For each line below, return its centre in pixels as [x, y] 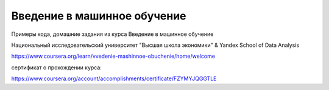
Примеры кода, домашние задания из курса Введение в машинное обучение [112, 34]
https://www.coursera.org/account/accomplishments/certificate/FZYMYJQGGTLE [114, 78]
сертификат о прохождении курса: [56, 67]
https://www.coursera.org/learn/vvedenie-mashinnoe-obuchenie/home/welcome [113, 56]
